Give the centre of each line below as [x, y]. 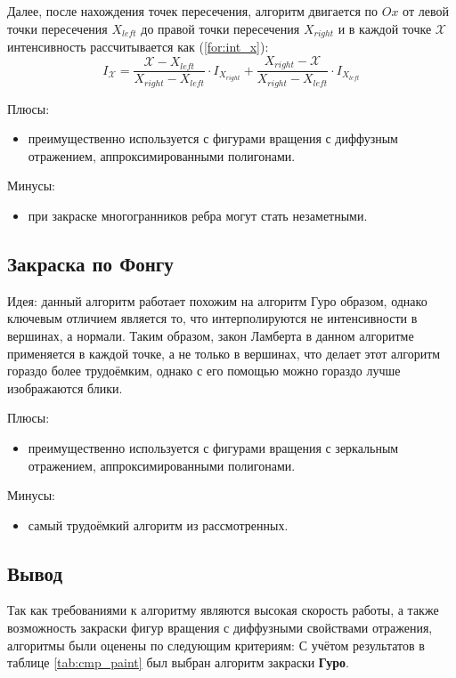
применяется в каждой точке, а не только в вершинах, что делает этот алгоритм [224, 353]
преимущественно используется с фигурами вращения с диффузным [213, 138]
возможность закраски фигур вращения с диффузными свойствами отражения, [220, 628]
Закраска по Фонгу [90, 263]
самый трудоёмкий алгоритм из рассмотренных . [158, 525]
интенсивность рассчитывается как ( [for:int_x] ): [138, 47]
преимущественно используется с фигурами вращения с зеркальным [213, 447]
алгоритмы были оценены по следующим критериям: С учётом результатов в [216, 645]
